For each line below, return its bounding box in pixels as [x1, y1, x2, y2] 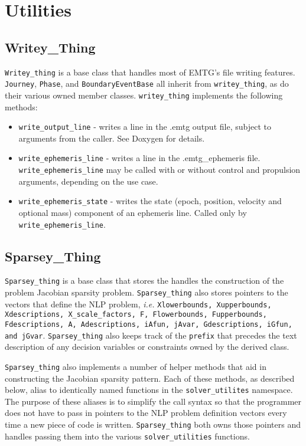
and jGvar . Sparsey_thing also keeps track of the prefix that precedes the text [5, 329, 297, 341]
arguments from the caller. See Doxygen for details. [18, 132, 205, 144]
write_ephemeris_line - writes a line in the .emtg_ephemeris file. [18, 152, 261, 164]
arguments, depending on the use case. [18, 175, 158, 187]
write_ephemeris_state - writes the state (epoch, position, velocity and [18, 195, 282, 207]
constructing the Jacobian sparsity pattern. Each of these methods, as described [5, 372, 295, 384]
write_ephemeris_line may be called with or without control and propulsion [18, 163, 301, 176]
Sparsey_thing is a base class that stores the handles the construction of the [5, 274, 284, 287]
